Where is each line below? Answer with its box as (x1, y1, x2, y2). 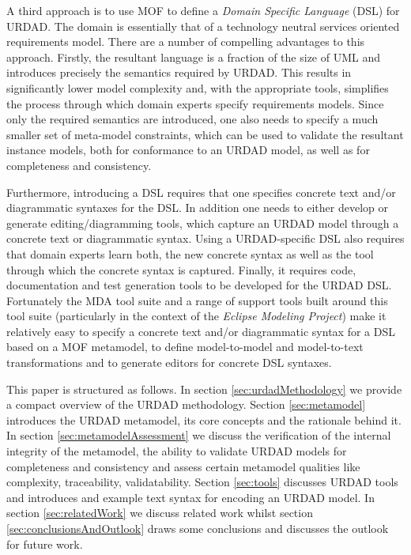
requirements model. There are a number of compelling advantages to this (6, 33, 365, 50)
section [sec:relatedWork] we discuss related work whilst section (6, 504, 313, 521)
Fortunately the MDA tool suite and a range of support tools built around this (6, 292, 388, 308)
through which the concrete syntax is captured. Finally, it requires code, (6, 261, 356, 277)
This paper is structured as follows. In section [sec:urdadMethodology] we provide (6, 380, 402, 397)
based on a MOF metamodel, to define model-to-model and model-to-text (6, 338, 364, 355)
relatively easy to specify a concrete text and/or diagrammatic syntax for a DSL (6, 323, 395, 339)
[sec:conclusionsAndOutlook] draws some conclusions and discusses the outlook (6, 520, 389, 536)
